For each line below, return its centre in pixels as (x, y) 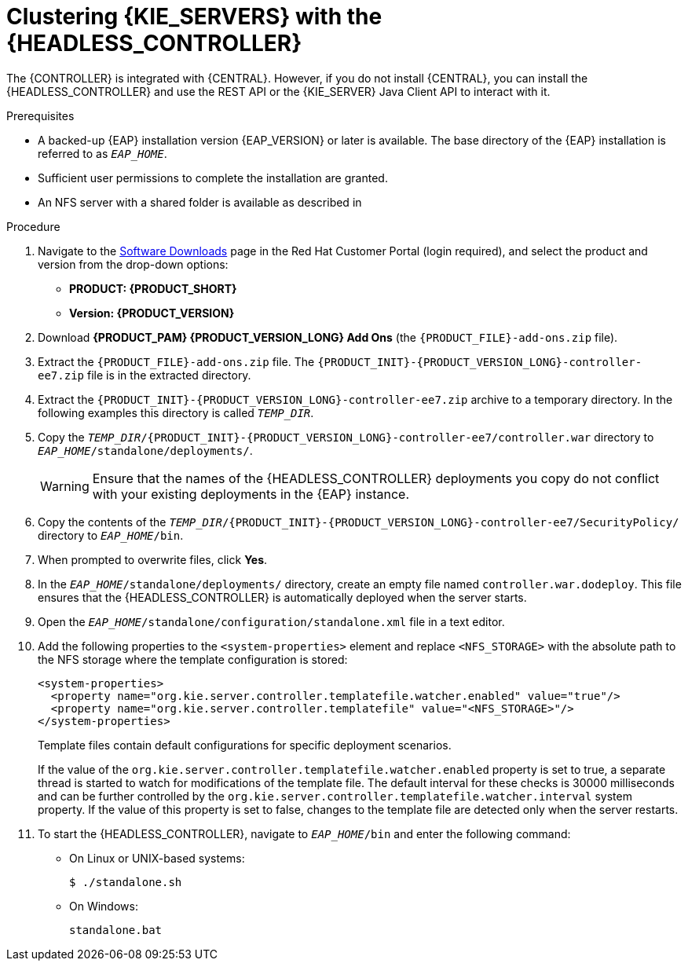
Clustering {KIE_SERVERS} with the (194, 16)
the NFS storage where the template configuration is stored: (193, 659)
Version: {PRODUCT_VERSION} (152, 313)
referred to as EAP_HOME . (102, 153)
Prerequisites (40, 115)
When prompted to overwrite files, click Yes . (153, 559)
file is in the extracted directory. (169, 375)
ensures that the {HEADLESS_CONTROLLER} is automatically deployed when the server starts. (282, 597)
